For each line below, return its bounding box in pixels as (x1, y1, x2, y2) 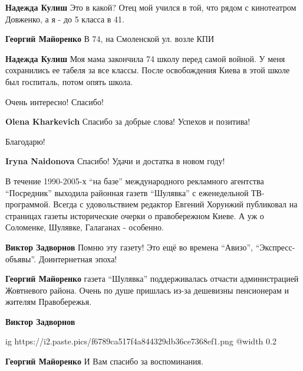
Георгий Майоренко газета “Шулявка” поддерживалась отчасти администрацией (5, 272, 299, 285)
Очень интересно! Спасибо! (5, 95, 104, 108)
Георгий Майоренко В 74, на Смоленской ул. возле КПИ (5, 32, 215, 45)
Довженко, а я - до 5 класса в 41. (5, 12, 124, 25)
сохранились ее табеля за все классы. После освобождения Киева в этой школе (5, 64, 290, 76)
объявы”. (5, 252, 37, 265)
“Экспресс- (255, 240, 295, 253)
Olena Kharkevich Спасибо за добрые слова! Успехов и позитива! (5, 115, 251, 128)
